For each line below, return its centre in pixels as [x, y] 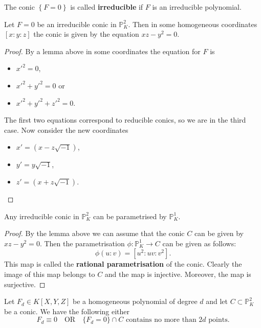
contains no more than [161, 320]
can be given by [219, 233]
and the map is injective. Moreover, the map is [178, 274]
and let [217, 301]
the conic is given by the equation [86, 34]
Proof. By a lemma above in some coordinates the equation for [102, 51]
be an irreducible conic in [77, 24]
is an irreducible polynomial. [197, 7]
